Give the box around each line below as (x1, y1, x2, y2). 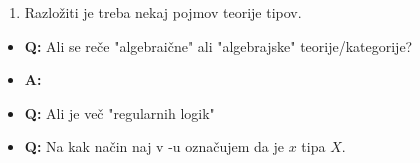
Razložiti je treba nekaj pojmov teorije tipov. (24, 2, 302, 22)
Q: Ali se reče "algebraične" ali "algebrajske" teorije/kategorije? (24, 35, 413, 56)
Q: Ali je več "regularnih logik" (24, 102, 215, 123)
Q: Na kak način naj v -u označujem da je (24, 136, 285, 157)
